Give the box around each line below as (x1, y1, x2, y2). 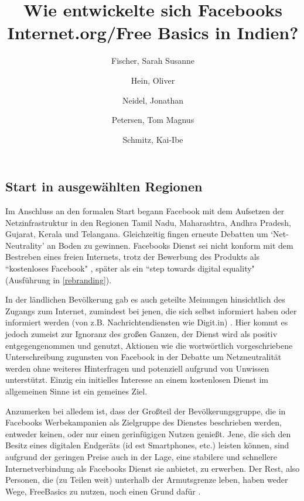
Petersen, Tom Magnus (111, 114, 194, 126)
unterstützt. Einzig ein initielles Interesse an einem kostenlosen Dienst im (5, 373, 268, 386)
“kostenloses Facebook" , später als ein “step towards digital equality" (5, 262, 255, 274)
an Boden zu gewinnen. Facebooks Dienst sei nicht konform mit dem (47, 239, 293, 251)
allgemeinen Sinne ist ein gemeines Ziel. (5, 385, 148, 397)
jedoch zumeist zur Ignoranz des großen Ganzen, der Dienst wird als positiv (5, 328, 278, 340)
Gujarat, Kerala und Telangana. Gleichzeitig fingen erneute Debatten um (5, 228, 268, 240)
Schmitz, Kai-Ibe (122, 133, 183, 145)
